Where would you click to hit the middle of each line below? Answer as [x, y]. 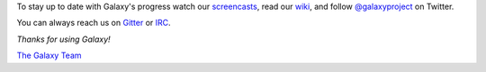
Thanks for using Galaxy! [64, 39]
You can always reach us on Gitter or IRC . [94, 23]
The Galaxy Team [49, 56]
